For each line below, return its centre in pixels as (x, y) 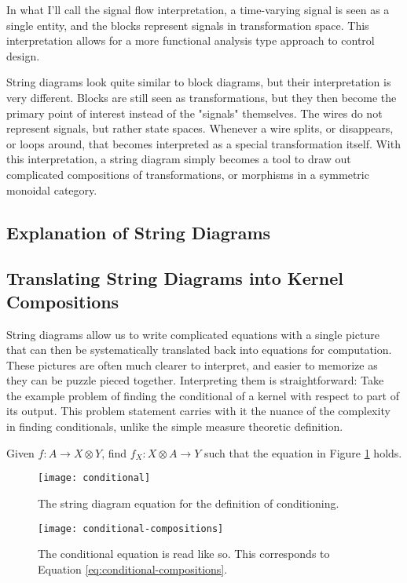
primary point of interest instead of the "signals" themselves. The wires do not (194, 113)
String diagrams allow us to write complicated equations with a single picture (193, 334)
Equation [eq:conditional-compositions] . (133, 568)
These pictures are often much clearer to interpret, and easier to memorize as (192, 364)
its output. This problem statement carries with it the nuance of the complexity (198, 411)
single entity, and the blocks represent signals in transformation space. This (188, 25)
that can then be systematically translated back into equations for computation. (199, 350)
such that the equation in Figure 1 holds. (303, 452)
